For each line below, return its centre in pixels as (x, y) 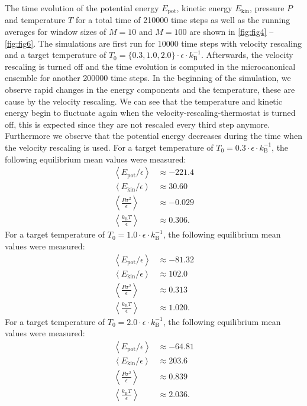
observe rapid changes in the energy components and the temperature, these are (150, 90)
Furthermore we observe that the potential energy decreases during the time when (154, 136)
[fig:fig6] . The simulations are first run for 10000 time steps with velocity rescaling (153, 43)
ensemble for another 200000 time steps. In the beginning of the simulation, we (148, 78)
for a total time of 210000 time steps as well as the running (183, 20)
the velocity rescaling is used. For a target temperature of (109, 147)
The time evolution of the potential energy (82, 8)
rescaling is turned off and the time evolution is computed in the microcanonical (150, 66)
